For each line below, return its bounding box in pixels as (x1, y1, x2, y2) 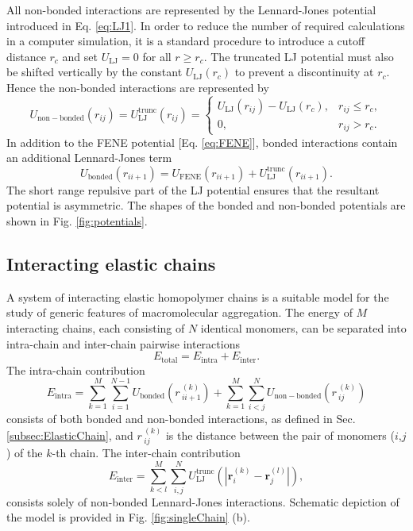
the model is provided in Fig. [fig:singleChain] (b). (6, 509, 250, 525)
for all (142, 48, 172, 64)
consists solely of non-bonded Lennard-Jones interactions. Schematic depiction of (6, 493, 399, 510)
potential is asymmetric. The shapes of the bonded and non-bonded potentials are (6, 197, 406, 214)
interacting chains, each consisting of (6, 319, 185, 336)
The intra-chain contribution (6, 361, 145, 378)
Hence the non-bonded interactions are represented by (6, 79, 269, 95)
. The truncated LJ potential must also (203, 48, 394, 64)
